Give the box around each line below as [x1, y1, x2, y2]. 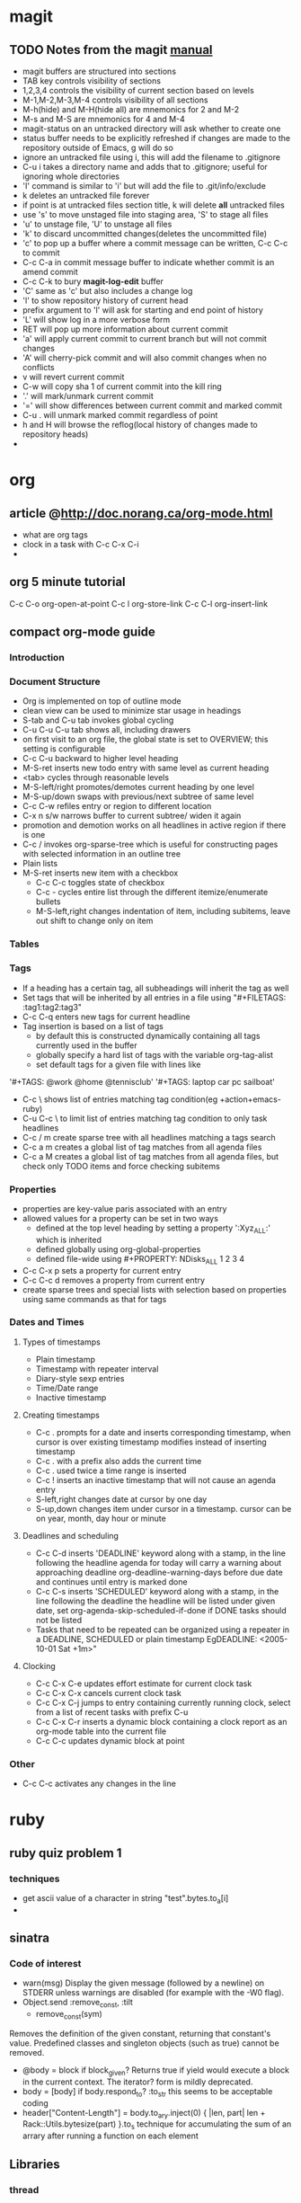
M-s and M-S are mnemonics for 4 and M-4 [22, 114, 186, 124]
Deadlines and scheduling [22, 1530, 120, 1541]
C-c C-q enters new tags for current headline [22, 1011, 190, 1022]
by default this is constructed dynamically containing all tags [35, 1030, 261, 1041]
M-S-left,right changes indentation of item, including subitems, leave [35, 906, 291, 917]
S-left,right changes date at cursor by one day [35, 1494, 208, 1505]
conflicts [22, 362, 56, 372]
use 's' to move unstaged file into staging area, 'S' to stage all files [22, 209, 269, 219]
